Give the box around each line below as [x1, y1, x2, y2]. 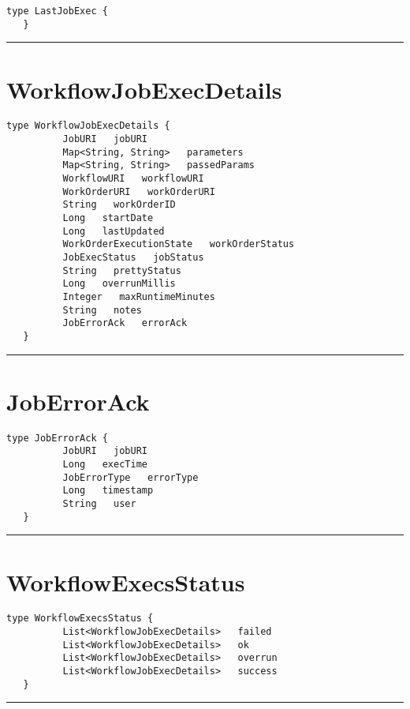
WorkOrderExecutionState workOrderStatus [62, 238, 295, 250]
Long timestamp [62, 485, 154, 497]
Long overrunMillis [62, 278, 176, 290]
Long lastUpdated [62, 225, 165, 237]
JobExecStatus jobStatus [62, 252, 204, 263]
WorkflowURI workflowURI [62, 173, 204, 185]
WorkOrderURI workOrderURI [62, 186, 215, 197]
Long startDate [62, 212, 154, 224]
